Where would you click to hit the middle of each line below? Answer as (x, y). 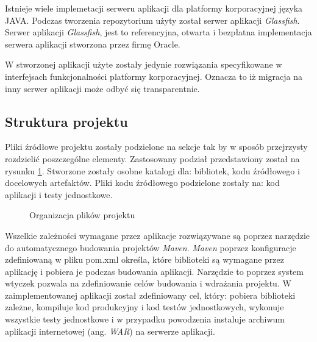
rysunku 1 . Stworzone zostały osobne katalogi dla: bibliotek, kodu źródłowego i (152, 170)
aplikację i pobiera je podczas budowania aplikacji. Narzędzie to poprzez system (154, 271)
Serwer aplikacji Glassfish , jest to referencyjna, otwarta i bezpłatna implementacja (158, 32)
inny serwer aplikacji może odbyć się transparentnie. (102, 88)
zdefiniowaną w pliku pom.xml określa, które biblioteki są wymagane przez (144, 259)
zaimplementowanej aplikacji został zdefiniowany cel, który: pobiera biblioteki (150, 295)
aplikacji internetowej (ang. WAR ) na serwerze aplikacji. (110, 331)
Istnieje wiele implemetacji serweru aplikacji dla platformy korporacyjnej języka (154, 8)
